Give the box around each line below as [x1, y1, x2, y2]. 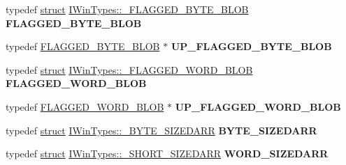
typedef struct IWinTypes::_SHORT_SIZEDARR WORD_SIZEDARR [6, 146, 329, 161]
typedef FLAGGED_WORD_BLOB [6, 99, 164, 113]
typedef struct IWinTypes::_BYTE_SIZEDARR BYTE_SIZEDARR [6, 123, 317, 137]
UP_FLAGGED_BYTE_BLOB [171, 39, 332, 54]
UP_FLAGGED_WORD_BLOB [175, 99, 341, 113]
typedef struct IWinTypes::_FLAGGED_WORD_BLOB [6, 62, 253, 77]
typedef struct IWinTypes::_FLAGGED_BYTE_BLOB [6, 2, 249, 16]
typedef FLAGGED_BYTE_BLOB [6, 39, 160, 54]
